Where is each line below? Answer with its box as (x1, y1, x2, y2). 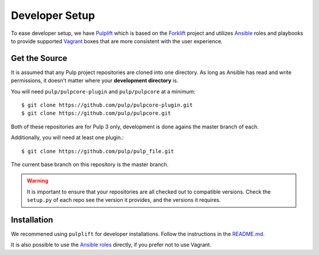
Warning (27, 177, 48, 185)
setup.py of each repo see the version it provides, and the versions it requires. (27, 196, 221, 204)
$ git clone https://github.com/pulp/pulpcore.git (21, 110, 171, 117)
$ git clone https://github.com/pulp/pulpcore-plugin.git (21, 102, 193, 109)
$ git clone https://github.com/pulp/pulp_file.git (21, 148, 174, 154)
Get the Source (11, 53, 67, 63)
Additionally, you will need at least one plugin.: (11, 134, 124, 141)
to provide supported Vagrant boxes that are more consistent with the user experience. (11, 37, 223, 44)
